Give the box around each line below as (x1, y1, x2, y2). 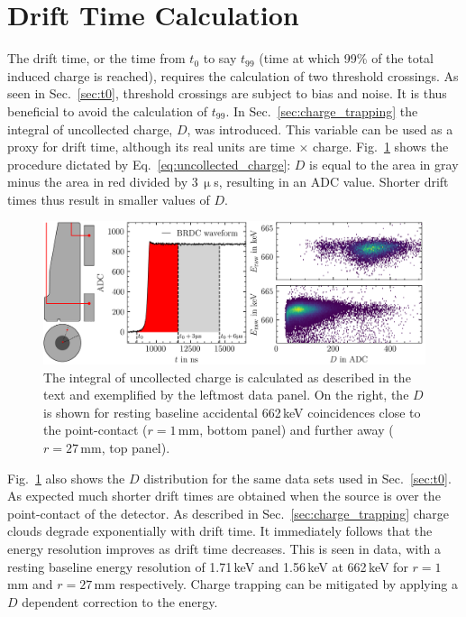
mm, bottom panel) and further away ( (178, 420, 394, 439)
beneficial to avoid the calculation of (7, 101, 208, 120)
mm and (7, 575, 53, 594)
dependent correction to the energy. (22, 592, 218, 611)
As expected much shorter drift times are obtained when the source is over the (7, 486, 441, 505)
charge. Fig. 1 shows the (313, 137, 449, 156)
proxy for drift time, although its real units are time (7, 137, 295, 156)
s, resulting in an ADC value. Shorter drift (214, 172, 449, 191)
